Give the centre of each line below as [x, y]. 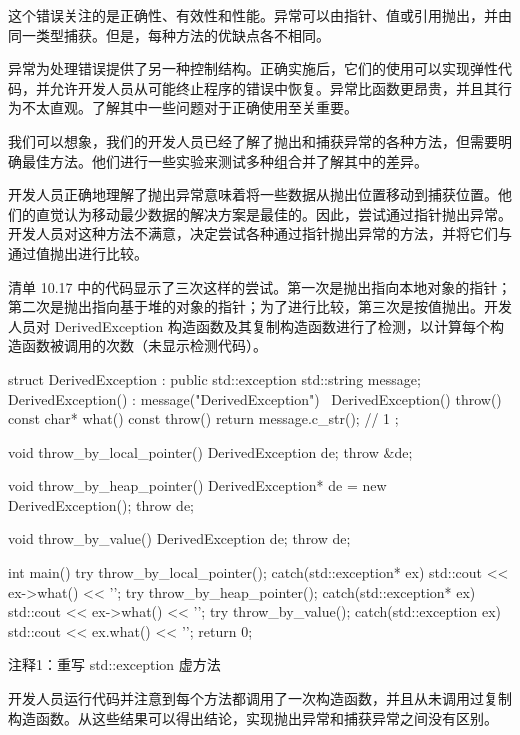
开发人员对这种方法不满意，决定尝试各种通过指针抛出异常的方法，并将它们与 [260, 233]
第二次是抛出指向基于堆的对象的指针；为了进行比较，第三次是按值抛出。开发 [260, 306]
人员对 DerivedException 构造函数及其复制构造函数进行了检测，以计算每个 [249, 325]
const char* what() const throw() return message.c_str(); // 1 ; [203, 418]
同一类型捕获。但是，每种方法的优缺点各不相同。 [169, 34]
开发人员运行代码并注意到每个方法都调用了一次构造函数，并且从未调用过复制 [260, 698]
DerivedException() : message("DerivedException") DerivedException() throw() [255, 398]
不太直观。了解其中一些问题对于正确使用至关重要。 [189, 107]
